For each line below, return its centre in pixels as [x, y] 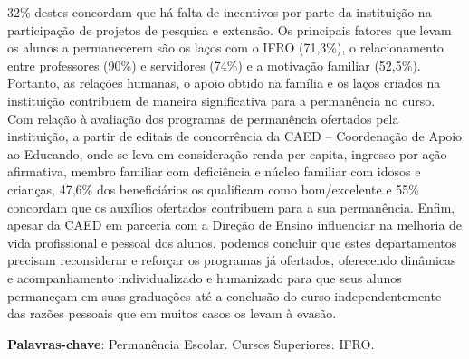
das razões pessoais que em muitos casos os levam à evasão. [172, 313]
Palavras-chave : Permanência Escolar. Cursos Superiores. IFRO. [191, 343]
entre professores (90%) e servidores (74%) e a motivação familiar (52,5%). [214, 65]
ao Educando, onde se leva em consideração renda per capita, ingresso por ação [227, 153]
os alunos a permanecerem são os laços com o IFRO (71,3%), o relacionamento [225, 47]
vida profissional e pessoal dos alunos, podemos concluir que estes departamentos [232, 242]
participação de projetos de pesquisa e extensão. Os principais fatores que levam [230, 29]
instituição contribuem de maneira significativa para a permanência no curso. [221, 100]
